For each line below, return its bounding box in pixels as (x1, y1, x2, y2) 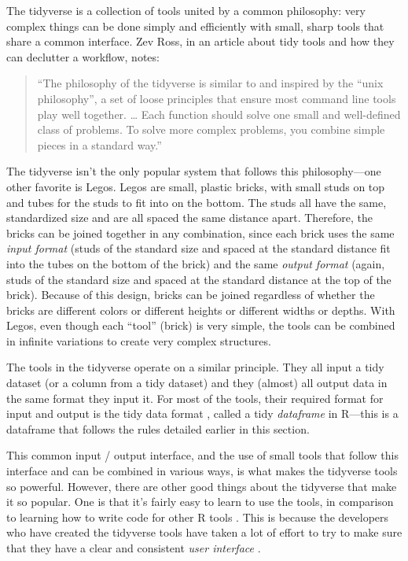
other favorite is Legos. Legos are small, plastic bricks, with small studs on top (6, 178, 385, 194)
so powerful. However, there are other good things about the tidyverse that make (6, 478, 397, 494)
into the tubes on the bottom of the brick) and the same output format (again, (6, 255, 385, 271)
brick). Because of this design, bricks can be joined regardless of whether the (6, 286, 375, 303)
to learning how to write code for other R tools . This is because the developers (6, 508, 389, 525)
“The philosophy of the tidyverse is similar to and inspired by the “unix (37, 75, 384, 91)
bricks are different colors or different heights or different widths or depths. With (6, 301, 395, 318)
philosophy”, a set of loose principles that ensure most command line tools (37, 90, 396, 106)
